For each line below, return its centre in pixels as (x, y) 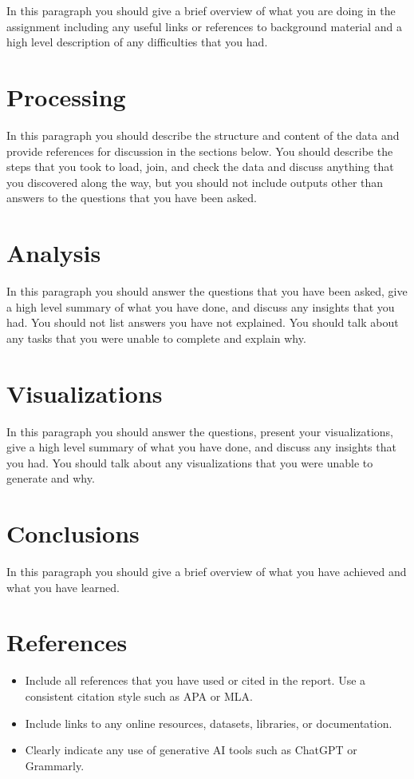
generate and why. (51, 478)
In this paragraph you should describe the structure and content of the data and (203, 135)
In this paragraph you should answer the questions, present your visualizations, (200, 431)
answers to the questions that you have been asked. (132, 198)
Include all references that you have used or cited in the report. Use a (195, 680)
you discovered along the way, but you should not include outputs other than (195, 182)
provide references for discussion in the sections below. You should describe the (200, 151)
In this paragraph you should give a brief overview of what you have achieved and (207, 571)
